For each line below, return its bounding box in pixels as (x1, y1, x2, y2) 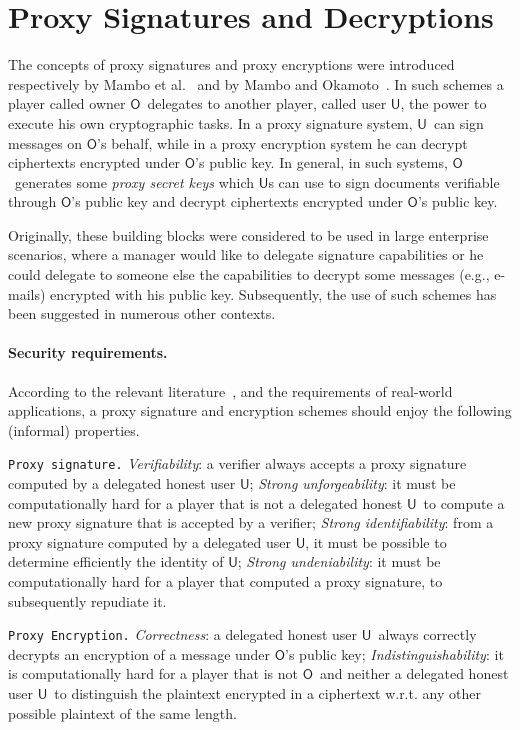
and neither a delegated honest (319, 663, 509, 684)
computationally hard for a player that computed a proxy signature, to (8, 571, 443, 592)
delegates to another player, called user (147, 93, 387, 114)
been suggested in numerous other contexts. (8, 303, 276, 324)
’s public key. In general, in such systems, (195, 152, 448, 173)
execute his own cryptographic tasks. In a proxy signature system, (8, 112, 413, 133)
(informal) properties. (8, 419, 140, 440)
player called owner (8, 93, 126, 114)
